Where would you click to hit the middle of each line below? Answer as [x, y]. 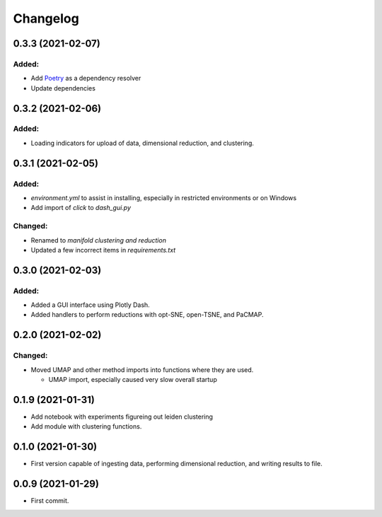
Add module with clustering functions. [86, 426]
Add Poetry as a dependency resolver [86, 79]
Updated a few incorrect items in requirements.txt [103, 250]
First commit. [50, 501]
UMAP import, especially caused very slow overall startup [133, 380]
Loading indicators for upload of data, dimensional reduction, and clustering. [143, 143]
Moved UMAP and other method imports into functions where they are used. [142, 370]
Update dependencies [63, 88]
